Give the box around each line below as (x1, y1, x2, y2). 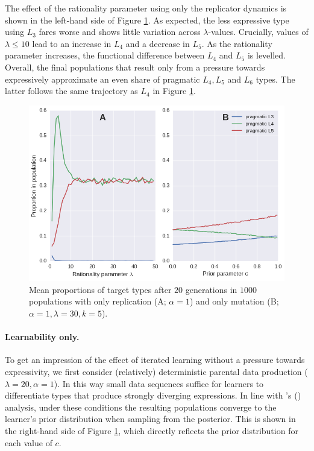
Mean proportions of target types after (29, 283, 172, 295)
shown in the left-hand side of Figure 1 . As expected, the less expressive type (5, 13, 289, 26)
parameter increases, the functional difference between (5, 49, 205, 61)
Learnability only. (5, 330, 80, 343)
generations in (185, 283, 237, 295)
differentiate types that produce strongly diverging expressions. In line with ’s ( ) (5, 389, 301, 402)
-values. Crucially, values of (208, 25, 309, 38)
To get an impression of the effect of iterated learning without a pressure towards (5, 353, 305, 366)
